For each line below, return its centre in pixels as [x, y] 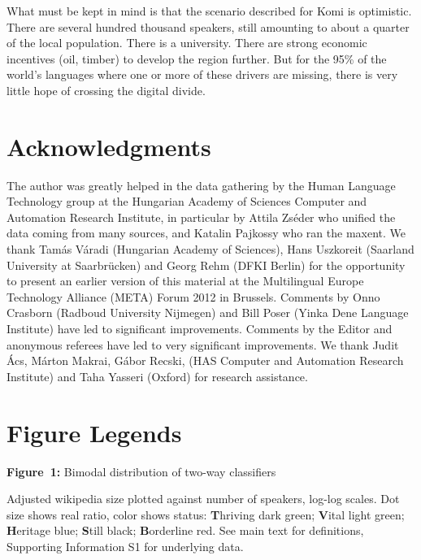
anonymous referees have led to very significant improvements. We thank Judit [203, 344]
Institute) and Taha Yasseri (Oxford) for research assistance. [157, 376]
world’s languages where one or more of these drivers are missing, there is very [202, 74]
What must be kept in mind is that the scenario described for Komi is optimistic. [209, 11]
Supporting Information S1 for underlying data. [125, 546]
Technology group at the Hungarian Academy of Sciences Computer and [187, 201]
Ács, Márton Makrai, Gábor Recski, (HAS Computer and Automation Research [205, 360]
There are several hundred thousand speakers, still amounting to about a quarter [208, 26]
